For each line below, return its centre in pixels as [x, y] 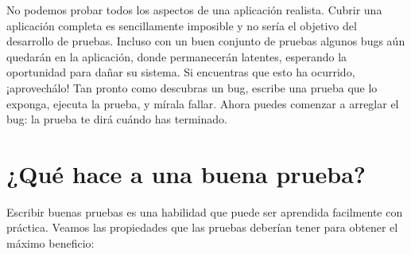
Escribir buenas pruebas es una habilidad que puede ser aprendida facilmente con [205, 211]
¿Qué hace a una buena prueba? [186, 173]
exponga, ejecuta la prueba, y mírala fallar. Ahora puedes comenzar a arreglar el [203, 103]
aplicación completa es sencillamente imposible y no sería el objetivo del [182, 25]
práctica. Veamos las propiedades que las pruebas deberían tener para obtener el [202, 227]
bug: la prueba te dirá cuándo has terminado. [117, 119]
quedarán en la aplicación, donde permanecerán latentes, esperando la [177, 56]
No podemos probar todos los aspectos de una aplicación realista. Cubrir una [194, 10]
